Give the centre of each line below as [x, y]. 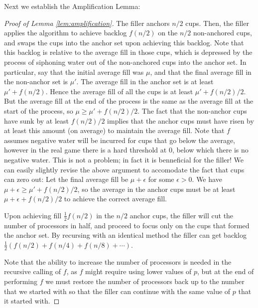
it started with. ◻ [32, 301]
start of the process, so [39, 110]
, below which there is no [210, 150]
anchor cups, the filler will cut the [182, 215]
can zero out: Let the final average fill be [66, 179]
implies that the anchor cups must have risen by [181, 120]
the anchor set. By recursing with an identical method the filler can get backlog [125, 235]
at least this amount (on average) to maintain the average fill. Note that [114, 130]
